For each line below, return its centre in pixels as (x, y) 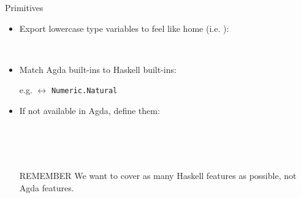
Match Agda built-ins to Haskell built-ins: (98, 69)
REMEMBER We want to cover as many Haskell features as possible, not (158, 176)
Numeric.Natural (84, 91)
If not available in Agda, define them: (90, 111)
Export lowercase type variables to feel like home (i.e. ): (124, 28)
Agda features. (47, 188)
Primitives (24, 7)
